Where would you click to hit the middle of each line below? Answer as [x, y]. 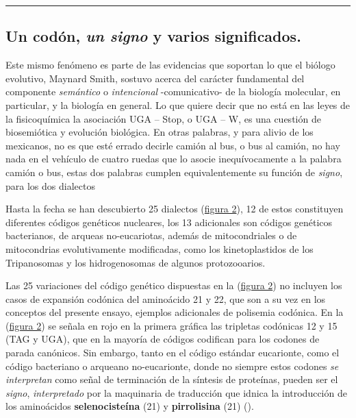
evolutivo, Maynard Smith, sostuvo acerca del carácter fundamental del [155, 78]
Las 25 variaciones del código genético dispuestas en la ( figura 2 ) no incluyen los [174, 285]
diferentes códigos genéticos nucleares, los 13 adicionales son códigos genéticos [169, 222]
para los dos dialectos [50, 185]
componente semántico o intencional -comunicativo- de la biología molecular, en [173, 91]
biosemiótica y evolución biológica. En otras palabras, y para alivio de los [160, 132]
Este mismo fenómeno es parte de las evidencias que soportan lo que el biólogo [170, 65]
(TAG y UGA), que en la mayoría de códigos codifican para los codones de [163, 339]
